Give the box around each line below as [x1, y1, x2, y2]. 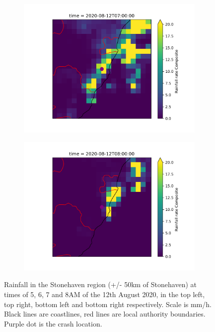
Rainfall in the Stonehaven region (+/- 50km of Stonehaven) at [4, 279, 197, 290]
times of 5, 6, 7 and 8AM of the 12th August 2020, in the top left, [4, 289, 205, 299]
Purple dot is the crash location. [4, 318, 102, 329]
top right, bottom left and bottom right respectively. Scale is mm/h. [4, 299, 212, 309]
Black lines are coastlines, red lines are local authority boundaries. [4, 309, 206, 319]
